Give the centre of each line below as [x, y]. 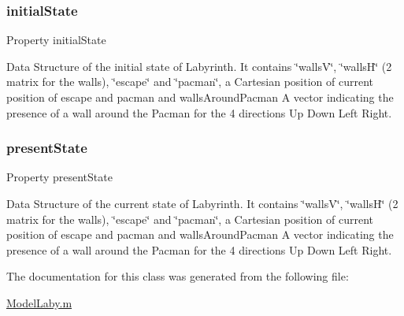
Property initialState [56, 40]
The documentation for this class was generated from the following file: [178, 276]
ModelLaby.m [39, 302]
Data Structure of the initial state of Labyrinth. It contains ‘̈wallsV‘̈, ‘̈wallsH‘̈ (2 [199, 66]
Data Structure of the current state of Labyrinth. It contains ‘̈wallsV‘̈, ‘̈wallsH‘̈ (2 [202, 203]
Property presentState [59, 177]
